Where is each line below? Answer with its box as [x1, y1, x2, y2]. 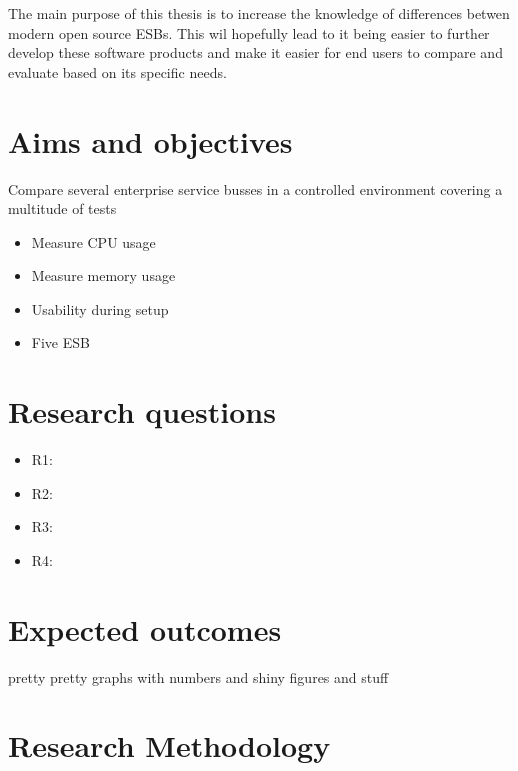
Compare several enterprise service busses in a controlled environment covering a [8, 178, 503, 199]
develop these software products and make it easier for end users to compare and [8, 42, 503, 63]
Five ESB [31, 332, 90, 353]
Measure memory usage [31, 265, 176, 286]
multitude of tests [8, 198, 117, 219]
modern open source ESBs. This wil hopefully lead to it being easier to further [8, 22, 490, 43]
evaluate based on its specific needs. [8, 61, 227, 82]
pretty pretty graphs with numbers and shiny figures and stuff [8, 666, 389, 687]
